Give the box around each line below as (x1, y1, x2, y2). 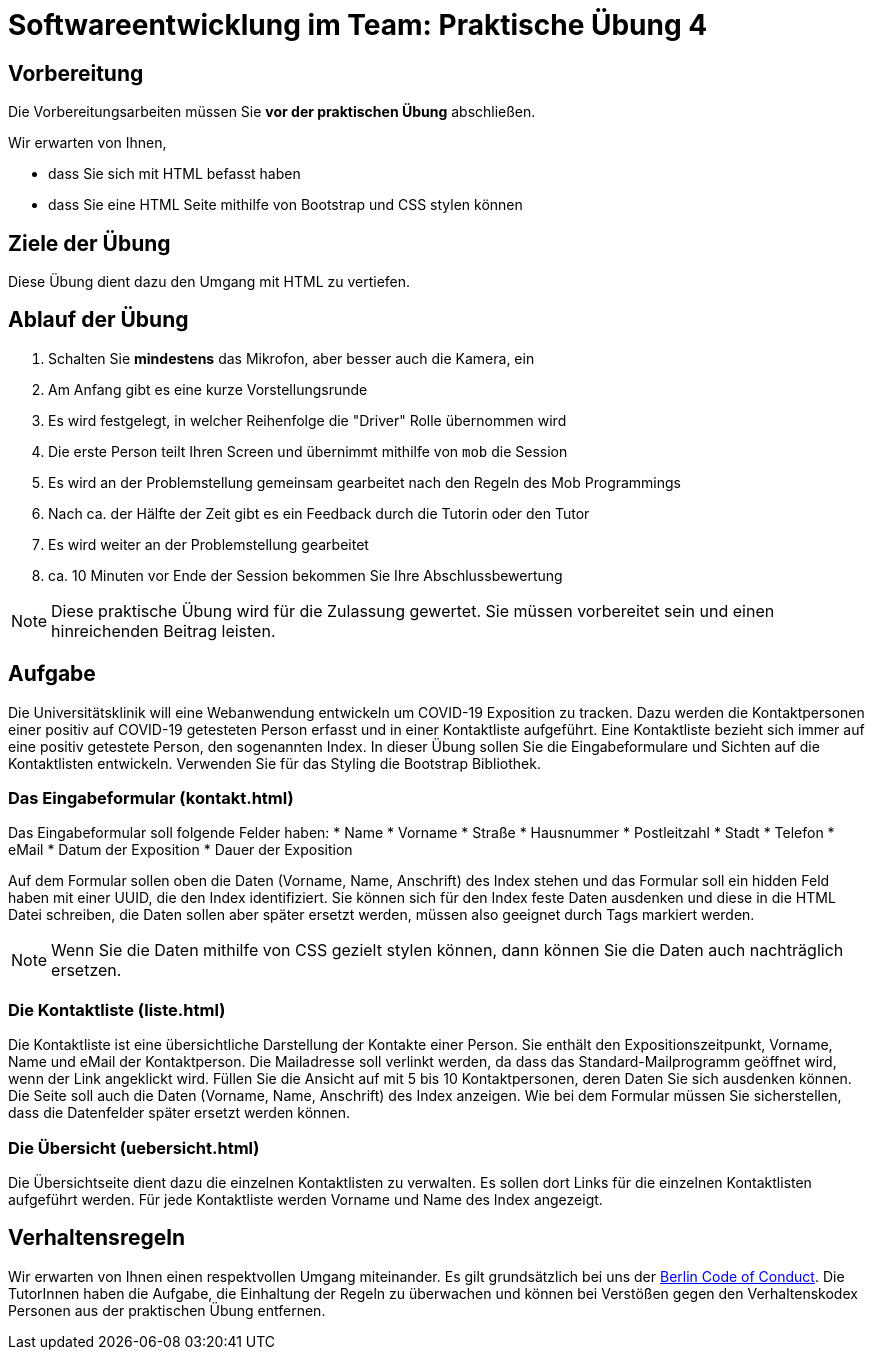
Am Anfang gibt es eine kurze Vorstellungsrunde (48, 380, 368, 398)
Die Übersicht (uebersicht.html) (8, 1137, 260, 1158)
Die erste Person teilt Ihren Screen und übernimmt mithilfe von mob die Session (48, 442, 568, 460)
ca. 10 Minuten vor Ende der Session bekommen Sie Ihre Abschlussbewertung (48, 566, 563, 584)
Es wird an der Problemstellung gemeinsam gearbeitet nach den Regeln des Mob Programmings (48, 473, 682, 491)
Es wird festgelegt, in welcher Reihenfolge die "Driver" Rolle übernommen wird (48, 411, 567, 429)
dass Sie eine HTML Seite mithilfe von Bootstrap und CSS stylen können (48, 196, 523, 214)
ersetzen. (51, 960, 122, 981)
